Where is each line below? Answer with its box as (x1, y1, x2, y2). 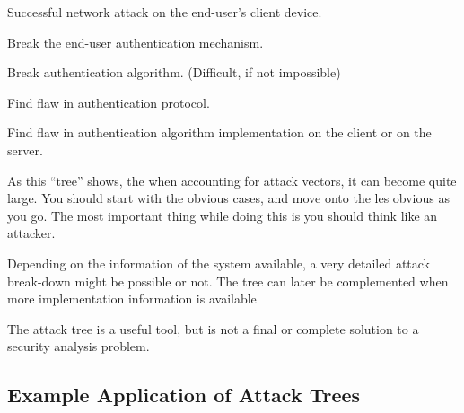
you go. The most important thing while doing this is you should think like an (7, 206, 438, 224)
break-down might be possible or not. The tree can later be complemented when (7, 271, 449, 290)
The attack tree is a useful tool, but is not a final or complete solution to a (7, 319, 419, 338)
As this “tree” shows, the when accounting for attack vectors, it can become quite (7, 171, 457, 189)
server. (7, 140, 43, 159)
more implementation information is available (7, 289, 257, 308)
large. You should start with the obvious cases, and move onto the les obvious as (7, 189, 450, 207)
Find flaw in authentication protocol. (7, 92, 210, 111)
